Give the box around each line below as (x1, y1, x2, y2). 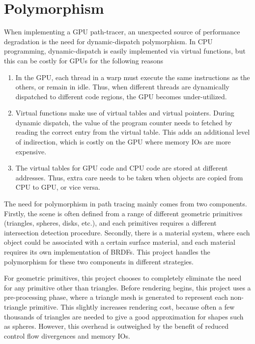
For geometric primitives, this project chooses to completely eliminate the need (4, 273, 242, 283)
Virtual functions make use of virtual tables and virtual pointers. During (15, 108, 234, 118)
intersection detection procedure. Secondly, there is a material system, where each (4, 227, 250, 237)
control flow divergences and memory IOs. (4, 330, 130, 341)
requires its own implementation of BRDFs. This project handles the (4, 247, 210, 257)
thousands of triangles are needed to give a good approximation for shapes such (4, 311, 244, 321)
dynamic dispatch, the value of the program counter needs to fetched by (15, 117, 232, 127)
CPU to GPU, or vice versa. (15, 182, 100, 192)
